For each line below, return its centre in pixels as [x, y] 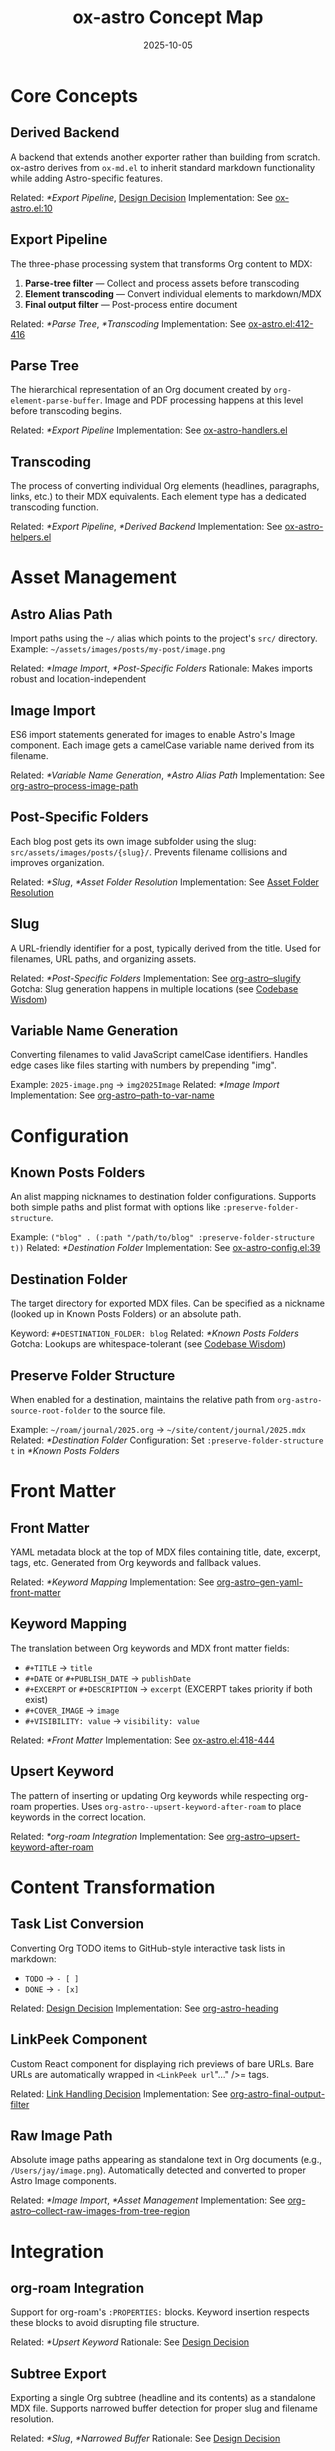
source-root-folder [51, 1411]
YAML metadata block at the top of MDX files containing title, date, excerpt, [165, 1552]
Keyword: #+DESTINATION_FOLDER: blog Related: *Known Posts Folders [155, 1333]
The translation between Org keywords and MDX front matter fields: [150, 1648]
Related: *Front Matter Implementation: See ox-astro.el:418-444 [142, 1740]
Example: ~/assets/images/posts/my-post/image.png [118, 649]
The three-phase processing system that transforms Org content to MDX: [161, 263]
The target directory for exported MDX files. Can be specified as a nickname [167, 1303]
